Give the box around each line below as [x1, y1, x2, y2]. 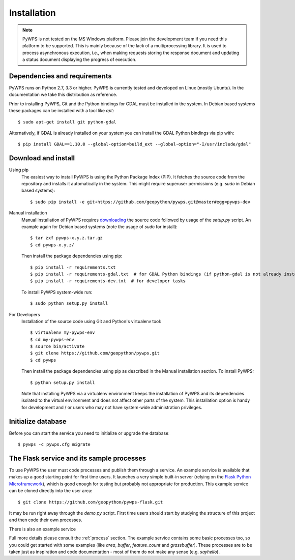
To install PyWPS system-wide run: [21, 289, 93, 295]
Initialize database [9, 417, 67, 425]
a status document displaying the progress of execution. [22, 57, 137, 62]
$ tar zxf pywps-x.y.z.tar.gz [30, 235, 103, 241]
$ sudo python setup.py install [30, 300, 108, 306]
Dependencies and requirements [9, 72, 112, 80]
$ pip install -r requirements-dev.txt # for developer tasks [30, 278, 186, 284]
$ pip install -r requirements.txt [30, 265, 116, 270]
